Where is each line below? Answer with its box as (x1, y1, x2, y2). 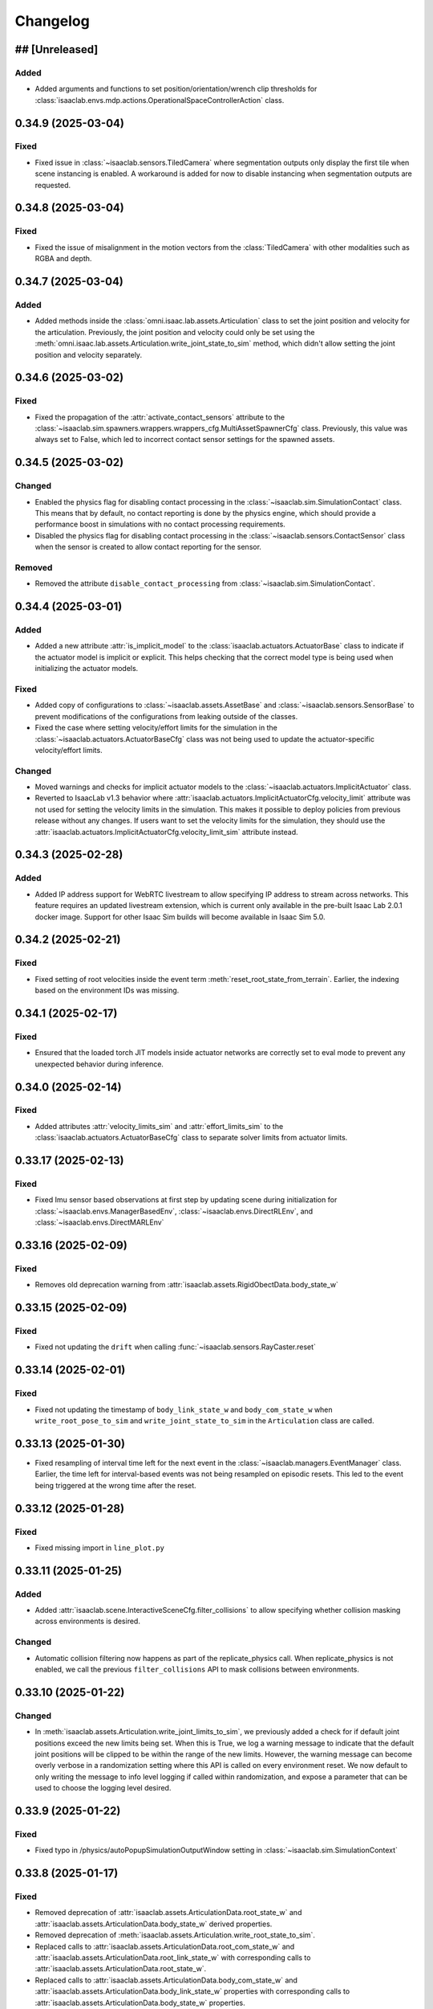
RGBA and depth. (34, 254, 92, 264)
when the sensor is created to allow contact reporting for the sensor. (34, 542, 262, 552)
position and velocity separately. (34, 350, 143, 359)
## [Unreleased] (14, 43, 99, 56)
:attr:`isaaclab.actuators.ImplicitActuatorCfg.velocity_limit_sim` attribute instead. (34, 827, 298, 837)
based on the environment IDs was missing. (34, 985, 180, 996)
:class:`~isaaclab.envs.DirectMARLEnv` (34, 1217, 164, 1227)
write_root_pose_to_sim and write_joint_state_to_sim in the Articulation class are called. (34, 1416, 374, 1426)
